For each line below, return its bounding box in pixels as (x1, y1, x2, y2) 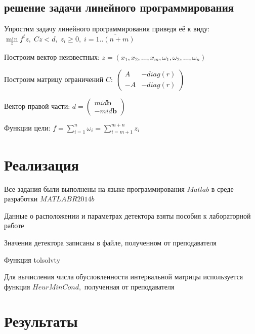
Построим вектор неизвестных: (4, 52, 100, 62)
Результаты (4, 311, 78, 331)
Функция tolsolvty (4, 254, 61, 265)
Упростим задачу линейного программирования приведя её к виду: (4, 23, 210, 34)
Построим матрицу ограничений (4, 73, 104, 84)
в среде (211, 183, 234, 194)
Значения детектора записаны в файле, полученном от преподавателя (4, 237, 217, 247)
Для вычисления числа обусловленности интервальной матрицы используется (4, 271, 243, 282)
